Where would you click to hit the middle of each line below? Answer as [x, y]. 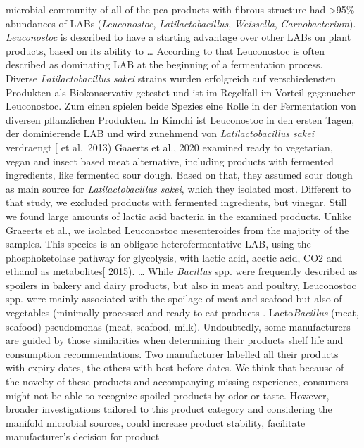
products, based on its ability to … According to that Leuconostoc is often [165, 50]
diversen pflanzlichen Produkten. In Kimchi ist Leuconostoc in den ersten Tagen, [180, 119]
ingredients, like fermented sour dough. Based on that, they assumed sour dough [179, 175]
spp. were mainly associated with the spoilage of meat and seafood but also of [174, 299]
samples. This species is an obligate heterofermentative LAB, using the [158, 244]
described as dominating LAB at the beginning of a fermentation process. [164, 64]
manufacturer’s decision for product [83, 436]
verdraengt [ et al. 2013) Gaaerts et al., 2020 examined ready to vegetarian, [169, 147]
